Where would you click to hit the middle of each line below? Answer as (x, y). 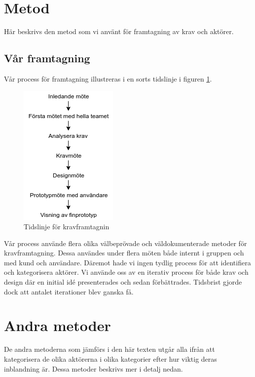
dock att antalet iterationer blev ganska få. (69, 291)
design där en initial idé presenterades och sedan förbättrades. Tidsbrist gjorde (123, 282)
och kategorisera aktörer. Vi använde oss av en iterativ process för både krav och (126, 272)
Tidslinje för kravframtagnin (67, 227)
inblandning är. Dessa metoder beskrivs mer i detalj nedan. (93, 368)
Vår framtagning (47, 58)
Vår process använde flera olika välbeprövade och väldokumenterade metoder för (126, 243)
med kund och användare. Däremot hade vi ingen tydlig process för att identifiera (127, 262)
